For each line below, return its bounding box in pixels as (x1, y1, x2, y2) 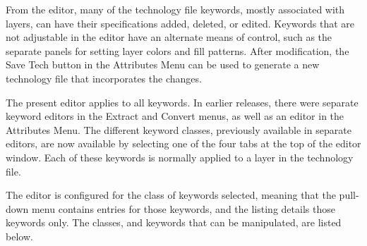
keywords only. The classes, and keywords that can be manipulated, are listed (6, 215, 342, 230)
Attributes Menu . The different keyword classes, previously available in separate (6, 122, 351, 137)
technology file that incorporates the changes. (6, 70, 202, 85)
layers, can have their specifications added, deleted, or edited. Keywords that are (6, 16, 354, 30)
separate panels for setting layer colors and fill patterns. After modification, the (6, 43, 349, 58)
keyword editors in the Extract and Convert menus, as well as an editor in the (6, 109, 344, 123)
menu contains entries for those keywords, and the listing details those (31, 201, 335, 216)
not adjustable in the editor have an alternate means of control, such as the (6, 30, 332, 44)
